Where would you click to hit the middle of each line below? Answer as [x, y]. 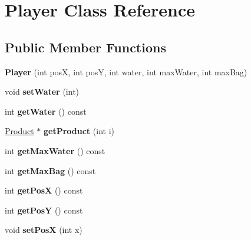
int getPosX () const [44, 190]
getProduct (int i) [79, 131]
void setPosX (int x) [44, 230]
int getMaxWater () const [55, 150]
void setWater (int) [42, 91]
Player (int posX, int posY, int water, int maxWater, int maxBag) [126, 71]
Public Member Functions [85, 47]
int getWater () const [46, 111]
